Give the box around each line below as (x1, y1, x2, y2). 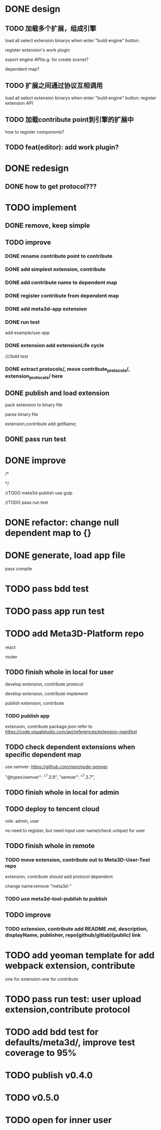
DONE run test (5, 319, 40, 326)
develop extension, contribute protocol (5, 681, 83, 687)
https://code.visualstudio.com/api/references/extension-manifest (5, 728, 137, 735)
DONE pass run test (5, 435, 66, 443)
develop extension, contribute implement (5, 690, 88, 696)
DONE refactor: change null (5, 517, 119, 528)
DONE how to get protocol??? (5, 182, 97, 191)
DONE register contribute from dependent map (5, 292, 119, 299)
